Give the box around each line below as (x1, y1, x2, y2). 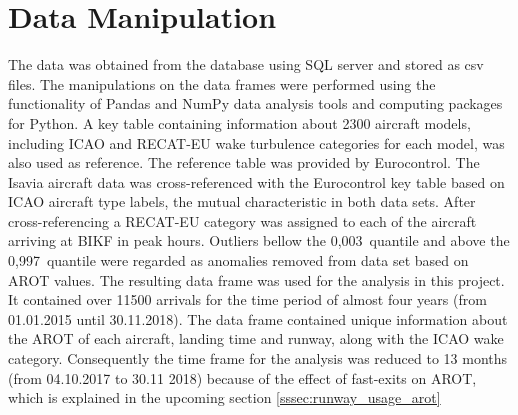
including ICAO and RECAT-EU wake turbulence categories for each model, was (8, 132, 505, 153)
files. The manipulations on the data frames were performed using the (8, 73, 436, 94)
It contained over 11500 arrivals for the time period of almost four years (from (8, 289, 487, 310)
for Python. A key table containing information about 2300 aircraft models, (8, 112, 471, 133)
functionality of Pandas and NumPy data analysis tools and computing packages (8, 93, 503, 114)
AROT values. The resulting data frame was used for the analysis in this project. (8, 269, 505, 290)
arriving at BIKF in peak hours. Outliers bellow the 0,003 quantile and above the (8, 230, 510, 251)
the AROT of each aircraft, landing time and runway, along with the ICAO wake (8, 328, 504, 349)
